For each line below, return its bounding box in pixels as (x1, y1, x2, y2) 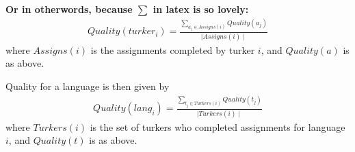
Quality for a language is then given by (5, 78, 170, 93)
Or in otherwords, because (5, 2, 133, 16)
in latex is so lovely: (153, 2, 249, 16)
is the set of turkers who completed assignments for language (90, 119, 345, 134)
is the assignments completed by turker (90, 42, 255, 57)
